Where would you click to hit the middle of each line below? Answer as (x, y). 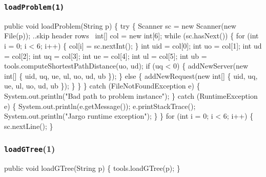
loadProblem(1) (34, 7)
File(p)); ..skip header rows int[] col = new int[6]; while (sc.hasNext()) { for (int (131, 36)
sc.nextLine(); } (29, 126)
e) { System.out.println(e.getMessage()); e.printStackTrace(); (100, 106)
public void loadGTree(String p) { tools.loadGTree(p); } (92, 168)
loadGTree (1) (30, 149)
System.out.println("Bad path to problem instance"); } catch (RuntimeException (131, 95)
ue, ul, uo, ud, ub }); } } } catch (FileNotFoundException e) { (102, 86)
